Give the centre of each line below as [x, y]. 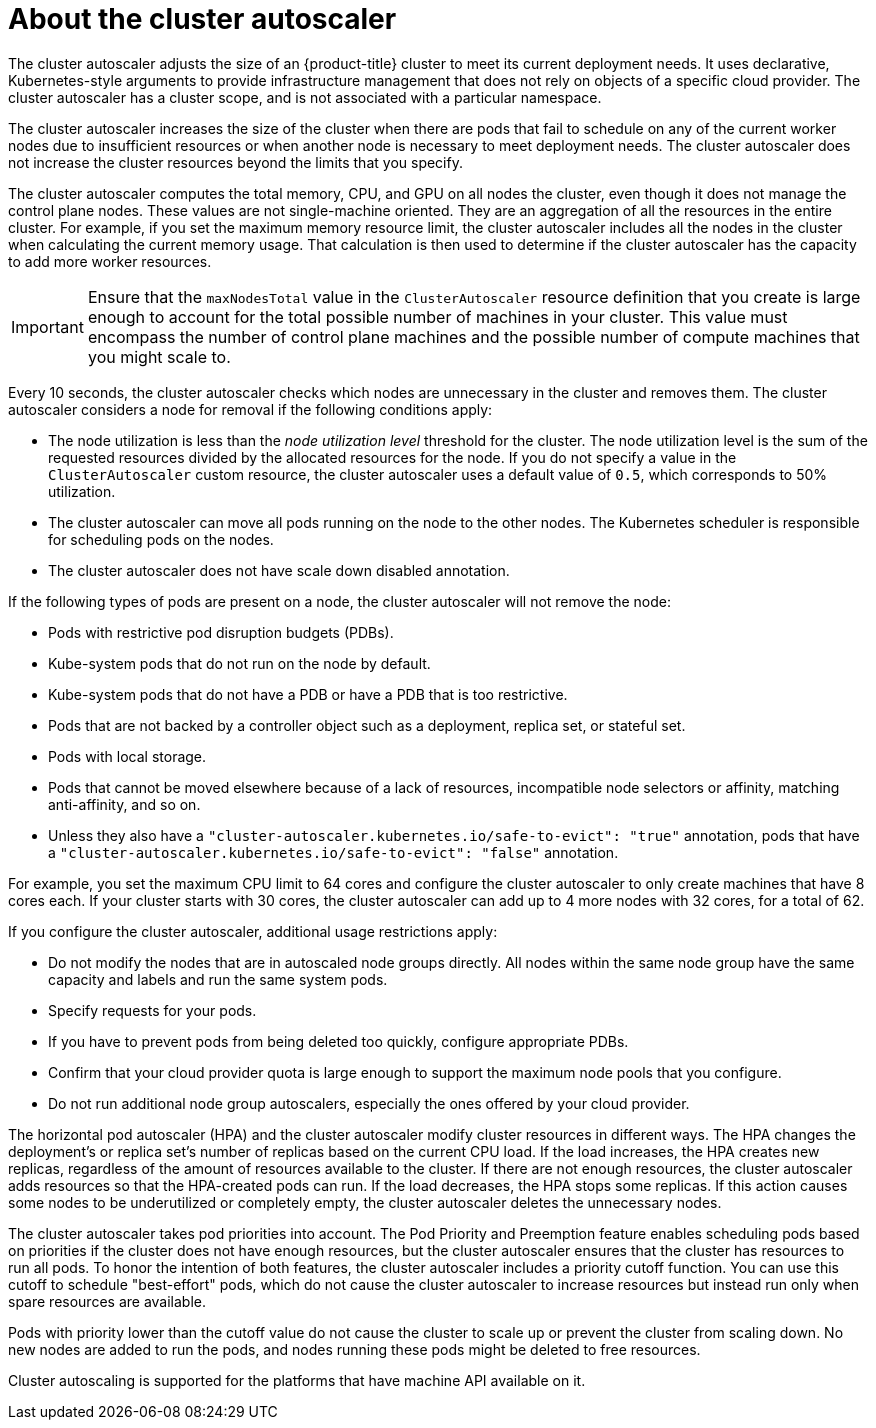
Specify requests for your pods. [152, 1010]
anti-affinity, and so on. [124, 804]
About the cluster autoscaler [202, 19]
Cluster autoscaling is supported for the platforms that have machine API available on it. [297, 1380]
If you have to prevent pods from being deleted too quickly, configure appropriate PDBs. [338, 1041]
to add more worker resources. [110, 261]
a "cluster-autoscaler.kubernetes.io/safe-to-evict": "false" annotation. [333, 852]
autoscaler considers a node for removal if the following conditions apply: [250, 409]
